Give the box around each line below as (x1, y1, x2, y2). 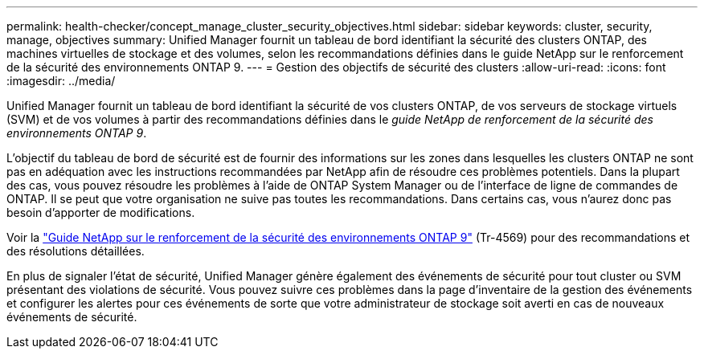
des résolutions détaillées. (6, 244, 145, 258)
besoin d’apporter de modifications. (6, 206, 195, 219)
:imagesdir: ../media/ (6, 74, 116, 88)
